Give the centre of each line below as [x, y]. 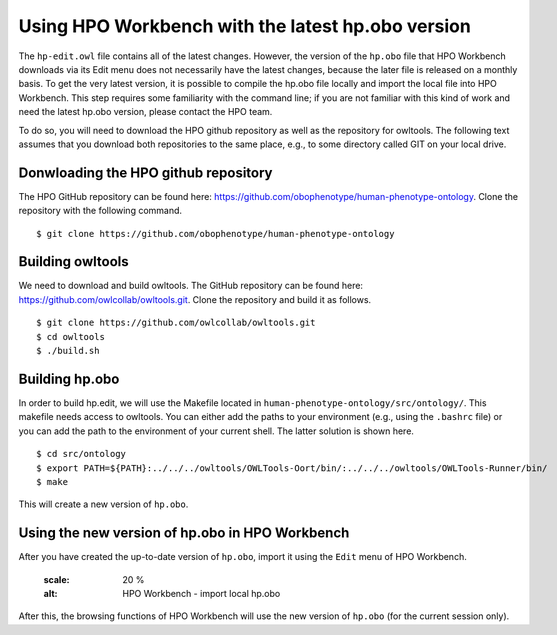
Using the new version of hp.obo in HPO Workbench [184, 533]
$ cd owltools [70, 336]
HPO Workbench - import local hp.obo [201, 593]
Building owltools [73, 261]
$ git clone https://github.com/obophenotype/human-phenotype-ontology [215, 233]
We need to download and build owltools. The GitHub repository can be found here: [191, 286]
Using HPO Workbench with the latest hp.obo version [245, 26]
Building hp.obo [69, 378]
